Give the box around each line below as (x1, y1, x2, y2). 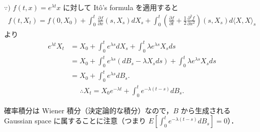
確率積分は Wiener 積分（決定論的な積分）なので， (4, 105, 173, 115)
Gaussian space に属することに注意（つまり (4, 115, 146, 126)
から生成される (181, 105, 231, 115)
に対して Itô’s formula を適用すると (62, 2, 179, 12)
